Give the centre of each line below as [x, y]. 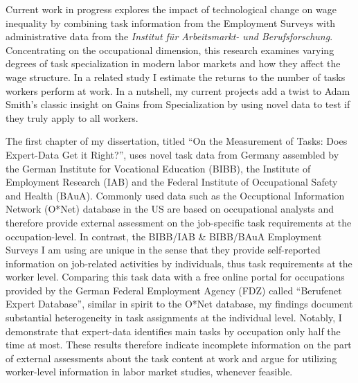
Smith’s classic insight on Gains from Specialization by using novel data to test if [178, 104]
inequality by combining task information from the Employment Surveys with [171, 23]
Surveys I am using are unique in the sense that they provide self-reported [163, 250]
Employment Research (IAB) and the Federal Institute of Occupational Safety [172, 182]
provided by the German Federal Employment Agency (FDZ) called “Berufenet [174, 290]
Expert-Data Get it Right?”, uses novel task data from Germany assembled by [172, 154]
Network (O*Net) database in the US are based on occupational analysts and [170, 209]
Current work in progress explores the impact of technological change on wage [171, 9]
